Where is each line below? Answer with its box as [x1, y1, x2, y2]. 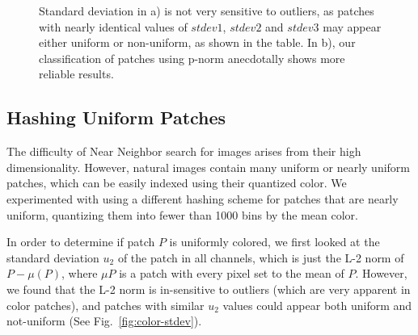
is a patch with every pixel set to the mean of [119, 265, 344, 282]
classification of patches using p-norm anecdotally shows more [39, 49, 345, 66]
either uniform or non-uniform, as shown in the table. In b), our [39, 34, 356, 51]
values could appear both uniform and [222, 296, 412, 313]
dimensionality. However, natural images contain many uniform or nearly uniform [6, 158, 410, 175]
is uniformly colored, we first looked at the [169, 233, 380, 250]
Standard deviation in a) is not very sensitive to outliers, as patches [39, 2, 374, 19]
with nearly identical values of [39, 18, 188, 35]
